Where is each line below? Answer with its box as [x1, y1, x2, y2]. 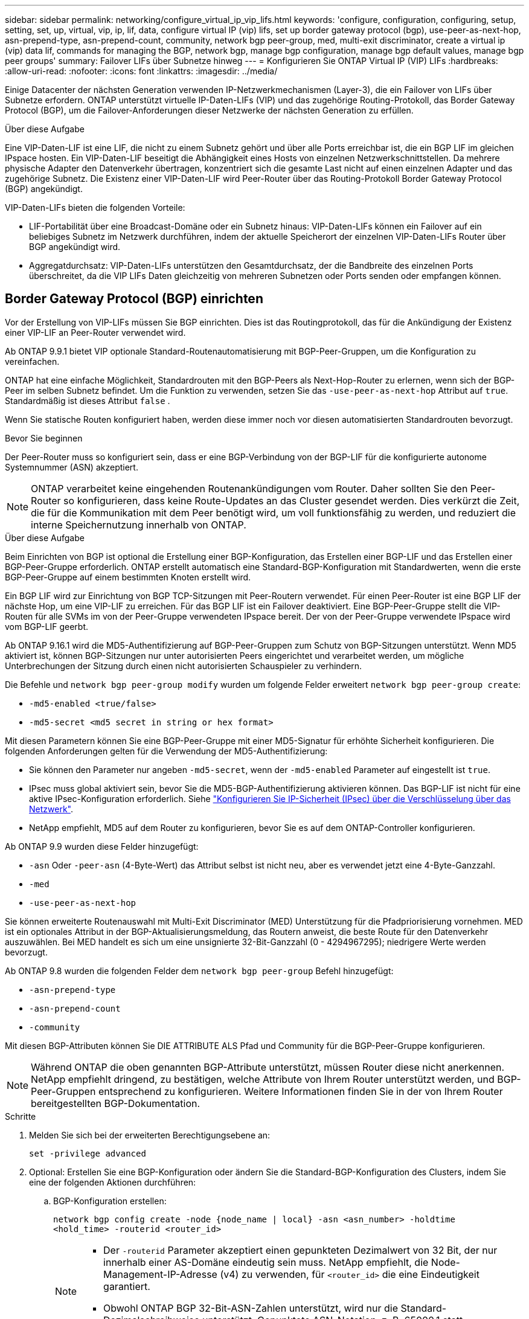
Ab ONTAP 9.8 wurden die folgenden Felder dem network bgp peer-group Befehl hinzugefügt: [5, 965, 394, 976]
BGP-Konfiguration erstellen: [53, 1195, 167, 1206]
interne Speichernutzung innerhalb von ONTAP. [31, 518, 246, 531]
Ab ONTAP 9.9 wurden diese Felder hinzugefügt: [5, 841, 199, 852]
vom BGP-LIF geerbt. [5, 621, 89, 632]
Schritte [5, 1111, 36, 1122]
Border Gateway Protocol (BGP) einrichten [5, 291, 263, 307]
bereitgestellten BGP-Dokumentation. [31, 1097, 200, 1109]
